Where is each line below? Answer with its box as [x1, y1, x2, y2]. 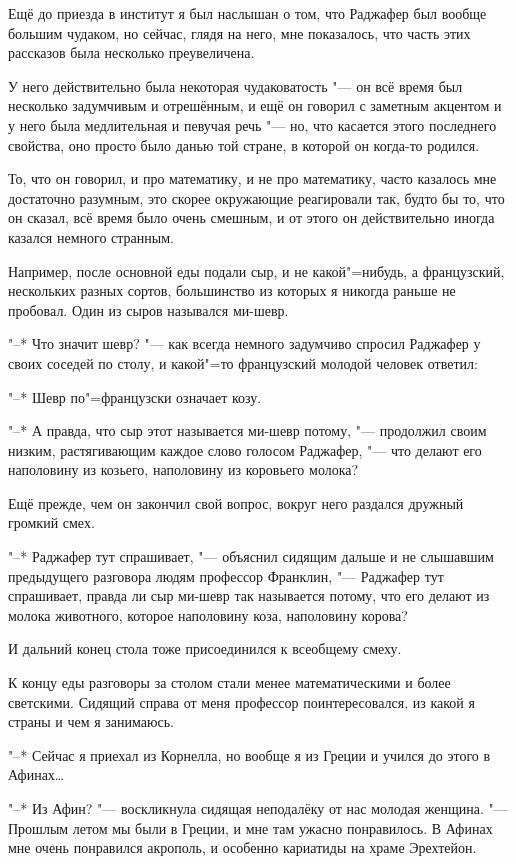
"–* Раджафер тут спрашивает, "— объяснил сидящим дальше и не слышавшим [8, 546, 494, 567]
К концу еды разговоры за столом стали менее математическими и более [8, 672, 451, 693]
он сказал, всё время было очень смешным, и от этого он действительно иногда [8, 207, 495, 228]
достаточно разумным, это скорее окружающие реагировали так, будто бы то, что [8, 187, 505, 208]
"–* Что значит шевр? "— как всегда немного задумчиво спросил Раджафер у [8, 333, 481, 354]
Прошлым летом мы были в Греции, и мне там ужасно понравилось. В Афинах [8, 817, 493, 838]
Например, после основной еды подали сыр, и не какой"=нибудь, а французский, [8, 260, 505, 281]
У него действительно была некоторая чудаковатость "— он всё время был [8, 75, 463, 96]
